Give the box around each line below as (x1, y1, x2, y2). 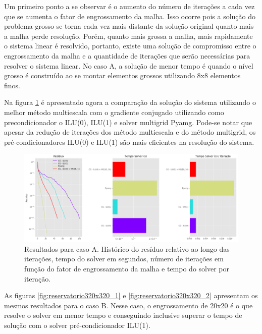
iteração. (24, 273, 51, 284)
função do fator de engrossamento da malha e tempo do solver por (24, 263, 229, 273)
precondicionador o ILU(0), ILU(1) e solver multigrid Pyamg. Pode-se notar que (4, 117, 252, 127)
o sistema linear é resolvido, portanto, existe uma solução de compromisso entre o (4, 40, 256, 51)
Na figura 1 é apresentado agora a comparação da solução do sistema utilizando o (4, 97, 256, 107)
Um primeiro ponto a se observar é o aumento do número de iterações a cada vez (4, 1, 255, 11)
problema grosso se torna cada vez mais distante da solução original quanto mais (4, 21, 254, 31)
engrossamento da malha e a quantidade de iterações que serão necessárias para (4, 50, 250, 61)
